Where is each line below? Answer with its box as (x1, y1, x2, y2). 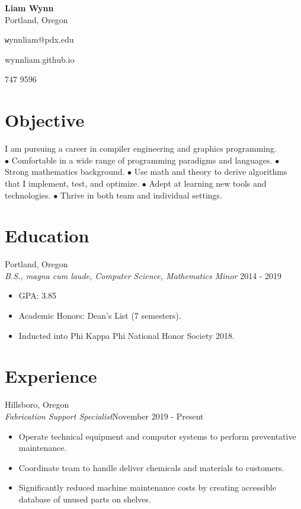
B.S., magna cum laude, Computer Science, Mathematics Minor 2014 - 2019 (5, 269, 282, 281)
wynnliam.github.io (5, 53, 75, 65)
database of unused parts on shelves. (18, 492, 151, 505)
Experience (5, 364, 97, 388)
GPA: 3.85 (18, 289, 57, 302)
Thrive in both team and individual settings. (60, 188, 223, 201)
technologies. (5, 188, 51, 201)
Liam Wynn (5, 2, 54, 14)
